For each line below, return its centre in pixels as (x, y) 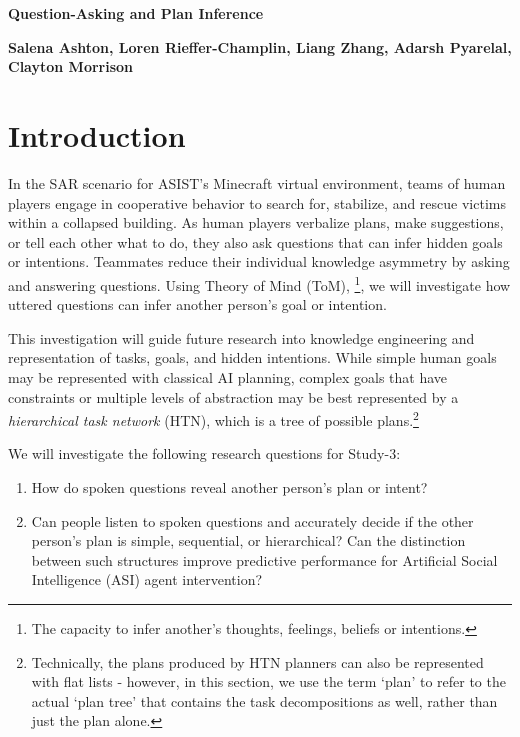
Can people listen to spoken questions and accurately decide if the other (252, 520)
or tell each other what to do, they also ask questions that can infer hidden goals (255, 241)
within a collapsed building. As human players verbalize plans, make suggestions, (256, 222)
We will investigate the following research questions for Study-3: (204, 453)
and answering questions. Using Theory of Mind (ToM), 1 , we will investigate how (259, 283)
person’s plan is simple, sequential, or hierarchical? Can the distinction (248, 540)
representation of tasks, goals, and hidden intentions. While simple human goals (252, 357)
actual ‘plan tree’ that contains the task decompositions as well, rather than (264, 700)
